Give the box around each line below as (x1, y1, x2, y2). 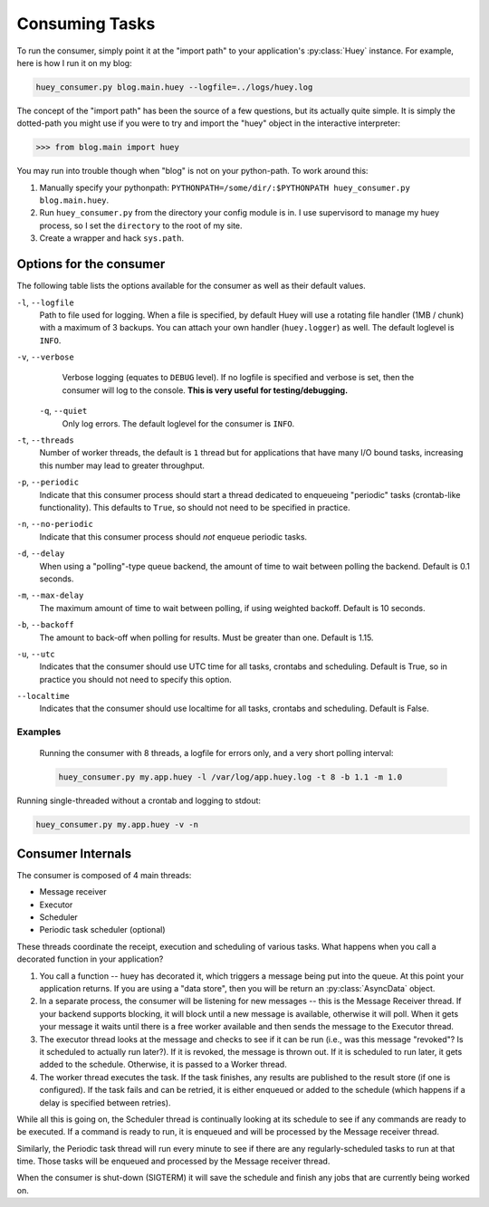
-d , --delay (16, 548, 65, 559)
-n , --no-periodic (16, 519, 94, 530)
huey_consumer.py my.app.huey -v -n (35, 819, 199, 830)
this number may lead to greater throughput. (39, 460, 206, 471)
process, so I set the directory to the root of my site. (39, 220, 244, 231)
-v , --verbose (16, 351, 74, 362)
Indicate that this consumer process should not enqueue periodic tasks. (39, 531, 308, 542)
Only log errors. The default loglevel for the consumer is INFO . (62, 417, 295, 429)
